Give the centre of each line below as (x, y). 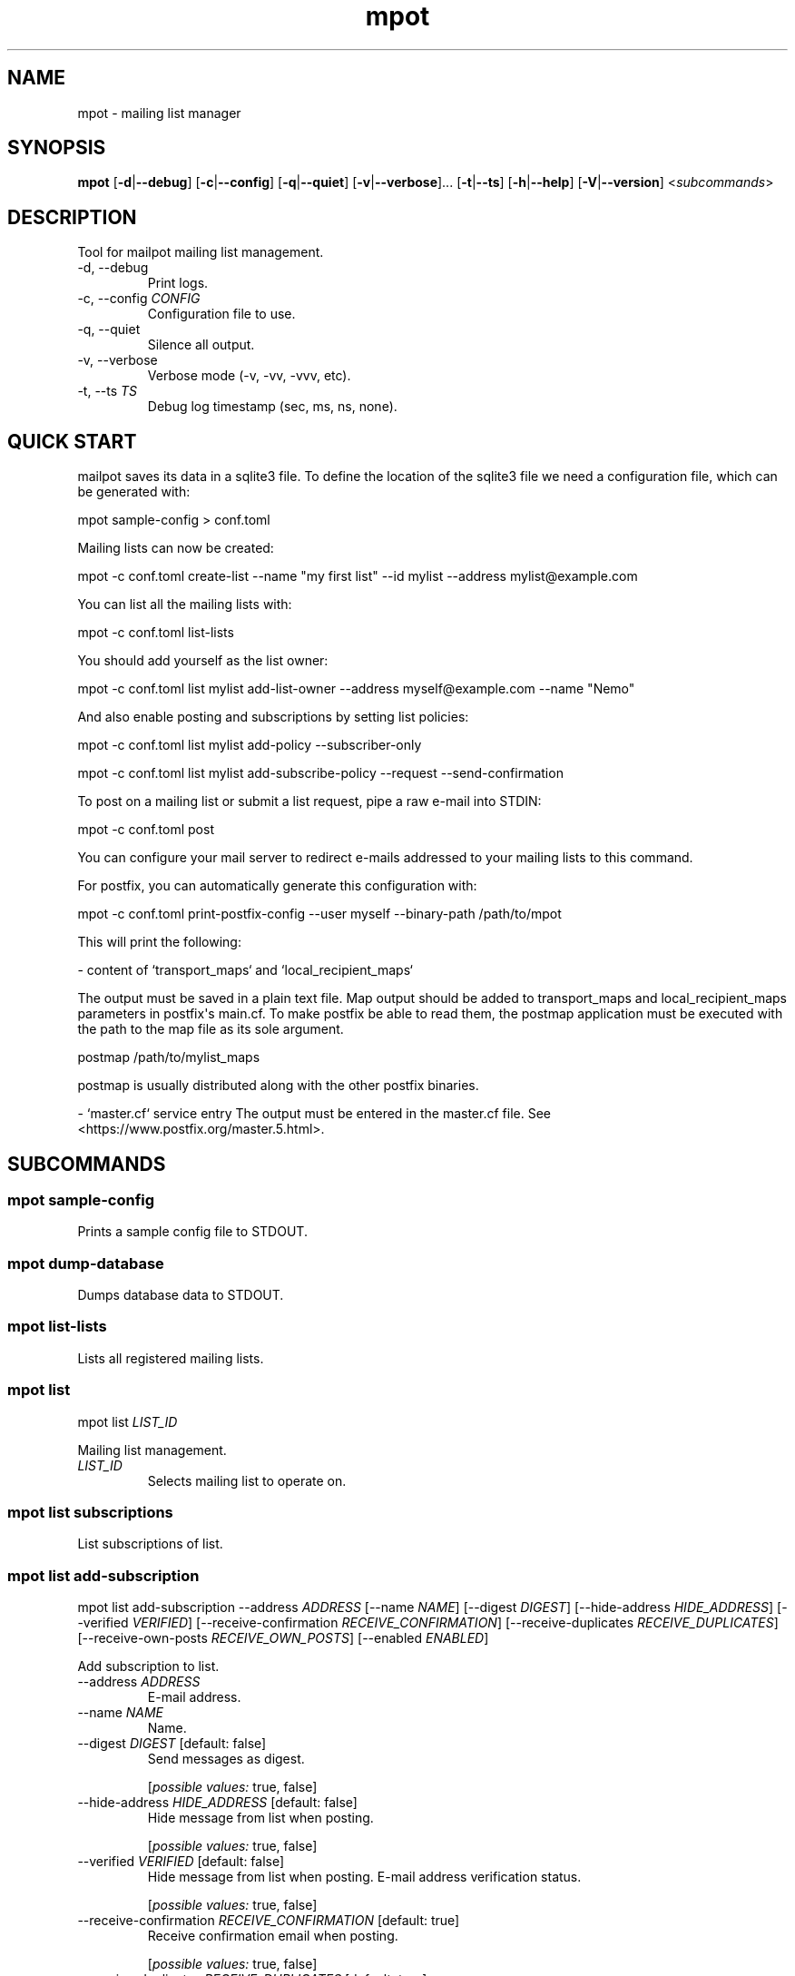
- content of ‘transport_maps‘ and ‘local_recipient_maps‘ (245, 970)
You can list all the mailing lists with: (185, 605)
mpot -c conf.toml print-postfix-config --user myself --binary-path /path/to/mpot (319, 914)
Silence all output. (201, 345)
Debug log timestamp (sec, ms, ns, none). (272, 407)
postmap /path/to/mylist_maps (169, 1057)
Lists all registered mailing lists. (171, 1358)
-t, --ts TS (108, 391)
